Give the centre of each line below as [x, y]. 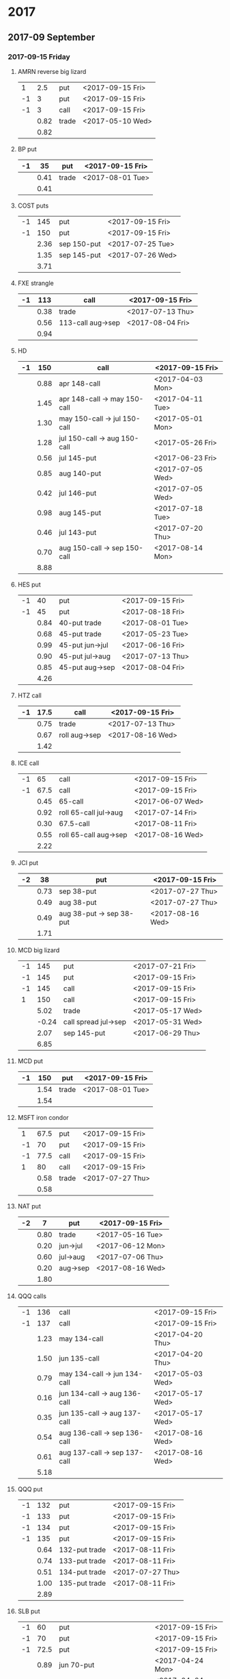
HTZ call [29, 695]
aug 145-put [80, 512]
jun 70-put [76, 1665]
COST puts [33, 206]
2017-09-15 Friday [39, 57]
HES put [29, 584]
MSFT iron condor [43, 1117]
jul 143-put [77, 532]
